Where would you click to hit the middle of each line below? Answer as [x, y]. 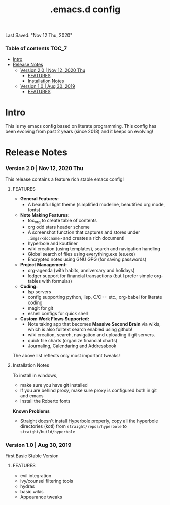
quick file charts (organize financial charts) [73, 340]
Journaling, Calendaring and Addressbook [72, 346]
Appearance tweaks [41, 497]
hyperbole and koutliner [53, 243]
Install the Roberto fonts [45, 401]
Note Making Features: [45, 215]
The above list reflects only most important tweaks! [66, 355]
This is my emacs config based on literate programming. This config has [81, 126]
